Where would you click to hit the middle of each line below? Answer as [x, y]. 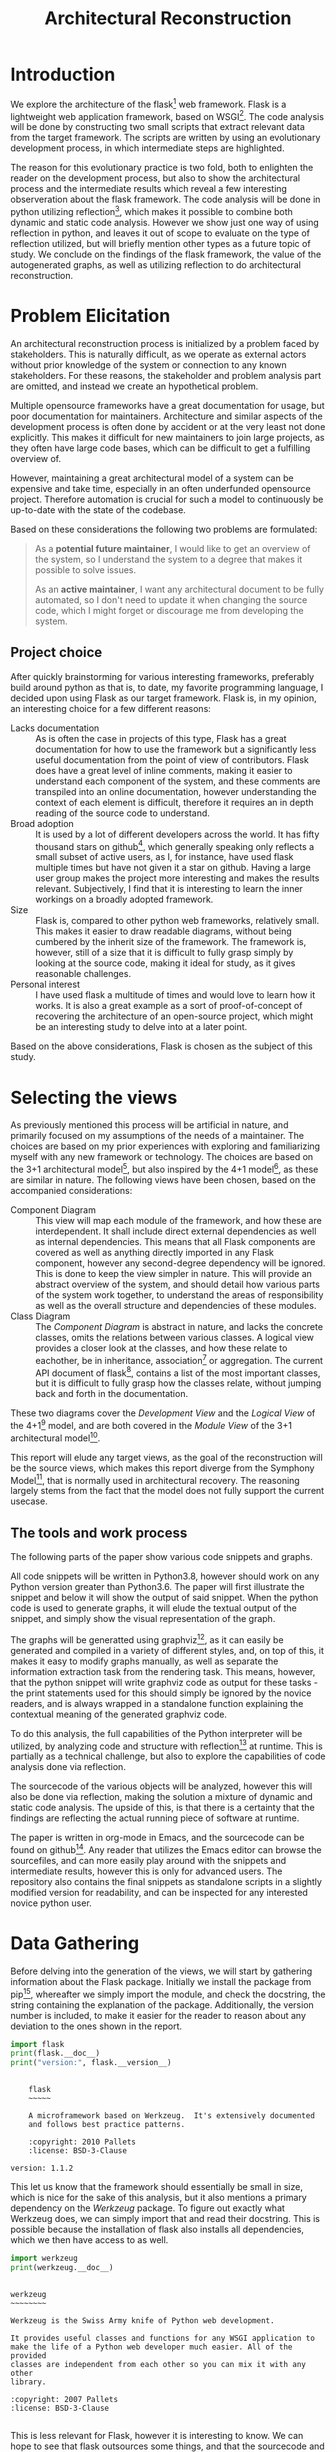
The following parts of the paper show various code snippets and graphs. [161, 1556]
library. [28, 2382]
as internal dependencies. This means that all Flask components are [175, 1241]
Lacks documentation [55, 728]
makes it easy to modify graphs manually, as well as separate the [144, 1661]
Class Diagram [40, 1316]
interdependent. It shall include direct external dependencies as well [176, 1231]
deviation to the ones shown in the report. [96, 2026]
